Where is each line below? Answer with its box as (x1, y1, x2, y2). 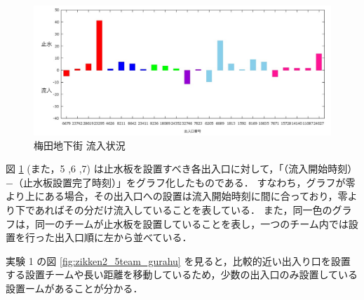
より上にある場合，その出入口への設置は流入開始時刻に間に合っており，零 (6, 189, 348, 203)
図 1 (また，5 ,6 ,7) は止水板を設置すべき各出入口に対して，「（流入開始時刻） (6, 161, 358, 176)
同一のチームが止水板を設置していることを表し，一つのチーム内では (34, 216, 349, 231)
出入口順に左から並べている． (54, 230, 192, 245)
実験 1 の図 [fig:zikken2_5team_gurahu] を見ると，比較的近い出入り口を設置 (6, 253, 351, 268)
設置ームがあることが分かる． (6, 281, 143, 296)
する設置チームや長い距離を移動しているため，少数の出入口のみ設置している (6, 267, 358, 282)
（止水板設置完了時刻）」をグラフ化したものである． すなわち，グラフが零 (13, 175, 356, 189)
